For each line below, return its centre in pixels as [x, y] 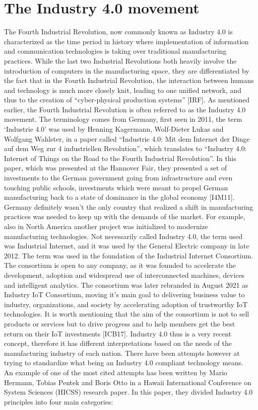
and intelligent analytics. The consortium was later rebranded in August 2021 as [126, 285]
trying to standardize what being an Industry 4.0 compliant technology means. [124, 363]
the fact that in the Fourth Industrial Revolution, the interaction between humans [129, 80]
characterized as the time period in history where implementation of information [127, 41]
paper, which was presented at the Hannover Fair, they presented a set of [116, 168]
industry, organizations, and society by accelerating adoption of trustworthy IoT [126, 304]
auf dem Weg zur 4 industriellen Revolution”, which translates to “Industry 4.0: [126, 148]
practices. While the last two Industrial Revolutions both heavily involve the [120, 60]
